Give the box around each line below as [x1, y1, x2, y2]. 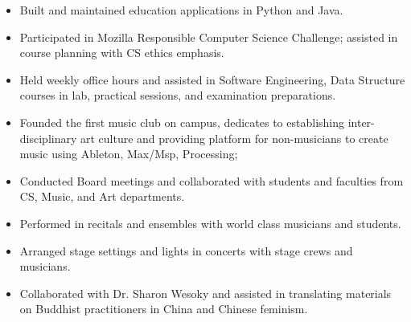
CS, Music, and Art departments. [19, 188, 185, 205]
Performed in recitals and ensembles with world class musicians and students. [19, 214, 401, 231]
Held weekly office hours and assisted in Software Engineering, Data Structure [19, 71, 405, 88]
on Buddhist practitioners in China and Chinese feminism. [19, 300, 308, 317]
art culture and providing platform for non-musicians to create [80, 129, 388, 146]
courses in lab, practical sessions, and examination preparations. [19, 87, 336, 104]
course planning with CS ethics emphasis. [19, 44, 224, 61]
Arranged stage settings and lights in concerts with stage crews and [19, 242, 353, 259]
